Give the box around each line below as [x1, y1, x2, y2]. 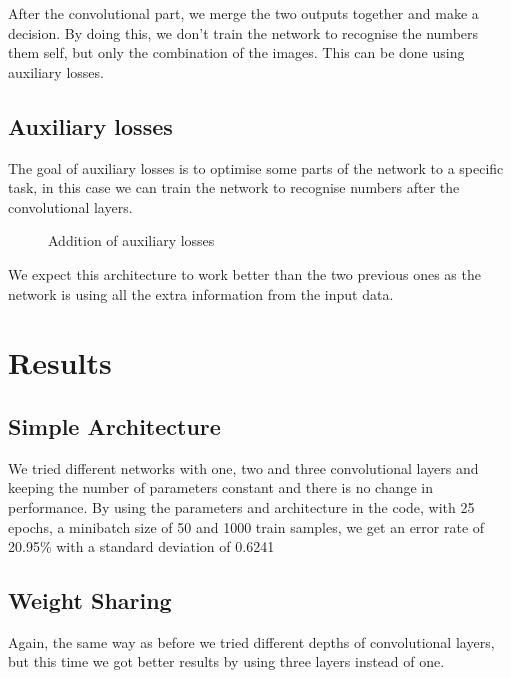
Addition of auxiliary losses [48, 230, 215, 251]
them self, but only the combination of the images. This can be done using [8, 42, 465, 63]
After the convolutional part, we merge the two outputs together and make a [8, 3, 479, 23]
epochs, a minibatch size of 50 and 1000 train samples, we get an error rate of [8, 516, 485, 537]
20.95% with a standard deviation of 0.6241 [8, 536, 275, 557]
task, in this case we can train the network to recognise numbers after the [8, 177, 460, 198]
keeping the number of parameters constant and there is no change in [8, 477, 434, 498]
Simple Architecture [8, 410, 221, 441]
